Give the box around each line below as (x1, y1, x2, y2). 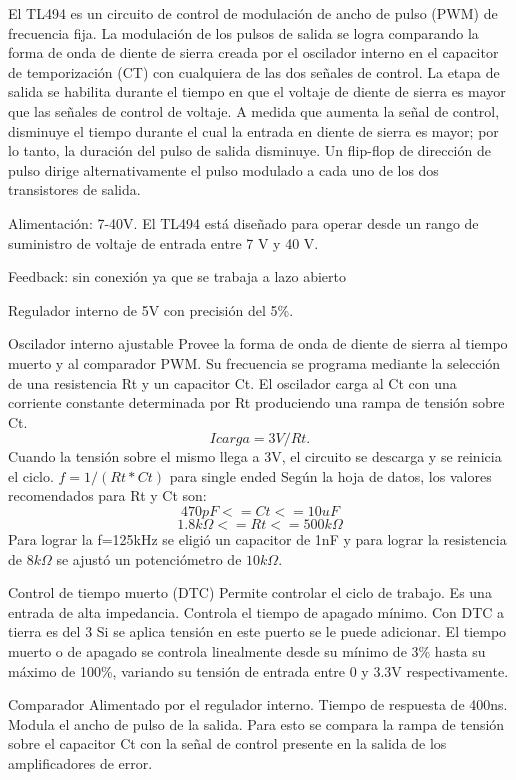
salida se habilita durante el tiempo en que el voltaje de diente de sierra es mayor (8, 81, 506, 102)
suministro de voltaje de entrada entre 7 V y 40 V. (8, 232, 319, 253)
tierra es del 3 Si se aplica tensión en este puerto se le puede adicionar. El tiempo (8, 621, 507, 642)
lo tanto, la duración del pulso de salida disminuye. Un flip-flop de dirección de (8, 140, 491, 161)
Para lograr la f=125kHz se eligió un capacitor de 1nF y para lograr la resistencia (8, 529, 507, 550)
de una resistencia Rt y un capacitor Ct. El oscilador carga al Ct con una (8, 372, 457, 393)
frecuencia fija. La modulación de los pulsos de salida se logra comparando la (8, 22, 479, 43)
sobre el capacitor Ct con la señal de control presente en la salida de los (8, 733, 447, 754)
